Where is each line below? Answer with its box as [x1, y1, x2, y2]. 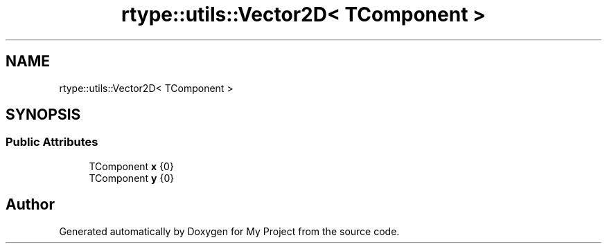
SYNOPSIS [6, 106, 81, 124]
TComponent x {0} [89, 160, 174, 172]
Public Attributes [6, 135, 98, 149]
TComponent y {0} [89, 172, 175, 184]
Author [6, 196, 55, 214]
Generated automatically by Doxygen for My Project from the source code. [59, 225, 400, 237]
